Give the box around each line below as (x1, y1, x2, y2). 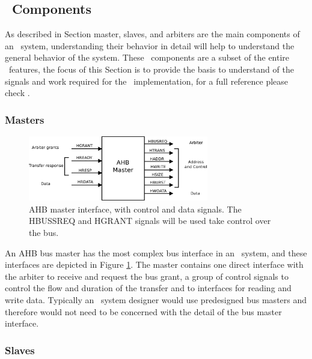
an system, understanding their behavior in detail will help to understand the (5, 39, 295, 52)
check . (5, 86, 30, 99)
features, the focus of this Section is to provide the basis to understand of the (8, 62, 294, 75)
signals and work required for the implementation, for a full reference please (5, 74, 289, 87)
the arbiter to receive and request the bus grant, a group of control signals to (5, 270, 289, 282)
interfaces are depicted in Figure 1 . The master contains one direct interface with (5, 258, 304, 271)
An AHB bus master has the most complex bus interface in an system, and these (5, 246, 307, 259)
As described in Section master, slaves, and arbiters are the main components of (5, 28, 300, 40)
